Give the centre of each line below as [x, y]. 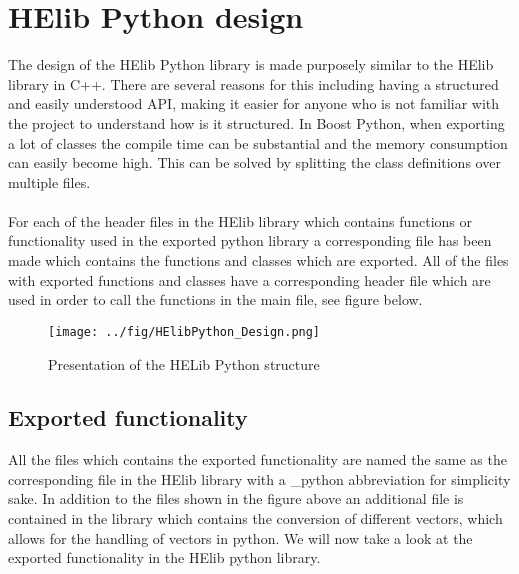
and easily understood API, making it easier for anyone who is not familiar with [254, 103]
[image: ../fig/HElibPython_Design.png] [184, 331]
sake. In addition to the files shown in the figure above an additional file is [236, 498]
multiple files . [49, 181]
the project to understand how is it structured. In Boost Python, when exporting [256, 122]
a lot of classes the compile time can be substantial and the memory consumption [258, 142]
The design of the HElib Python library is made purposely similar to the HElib [251, 64]
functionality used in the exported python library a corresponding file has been [250, 240]
